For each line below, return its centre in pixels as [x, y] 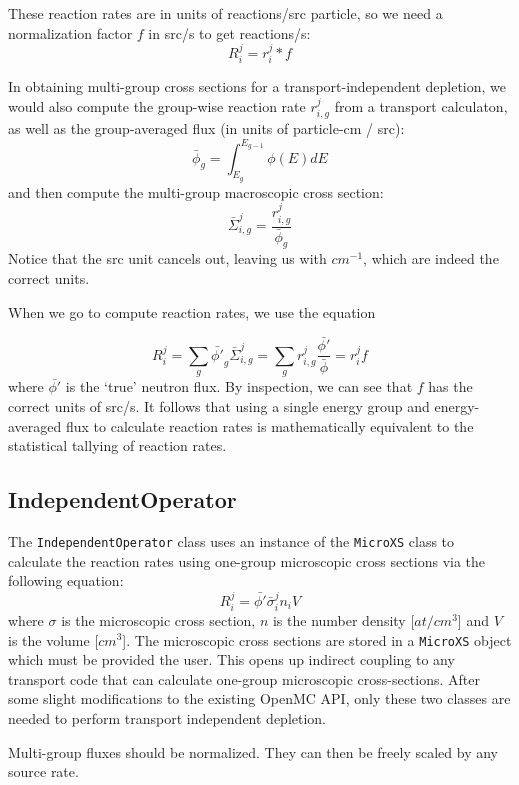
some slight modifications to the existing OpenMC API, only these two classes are [259, 698]
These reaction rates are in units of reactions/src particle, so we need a [225, 13]
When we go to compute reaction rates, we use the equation [192, 311]
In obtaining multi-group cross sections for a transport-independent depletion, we [257, 86]
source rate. [43, 771]
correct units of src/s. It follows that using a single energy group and [219, 405]
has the [450, 386]
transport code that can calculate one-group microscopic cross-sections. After [244, 678]
